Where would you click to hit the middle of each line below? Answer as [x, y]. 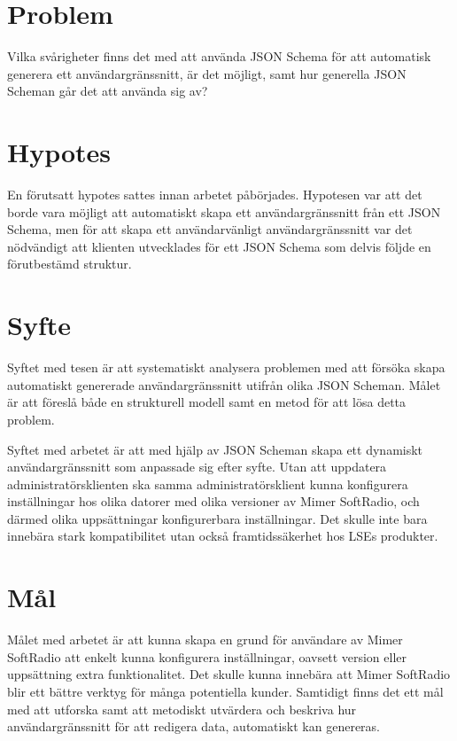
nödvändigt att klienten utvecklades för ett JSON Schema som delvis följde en [219, 246]
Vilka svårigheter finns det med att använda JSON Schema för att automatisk [219, 56]
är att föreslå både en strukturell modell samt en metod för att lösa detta [207, 402]
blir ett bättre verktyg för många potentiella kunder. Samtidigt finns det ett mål [225, 691]
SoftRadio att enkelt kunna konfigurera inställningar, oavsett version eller [207, 656]
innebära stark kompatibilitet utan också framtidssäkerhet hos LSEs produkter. [223, 536]
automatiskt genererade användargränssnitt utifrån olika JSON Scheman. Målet [224, 384]
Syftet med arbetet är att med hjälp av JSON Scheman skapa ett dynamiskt [215, 449]
